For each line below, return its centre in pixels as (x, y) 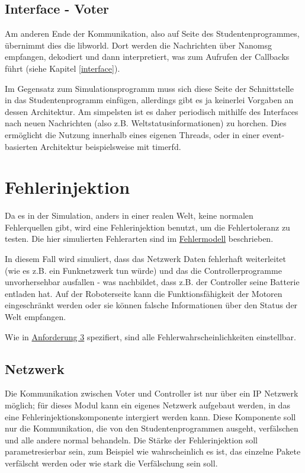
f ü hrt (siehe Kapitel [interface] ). (62, 68)
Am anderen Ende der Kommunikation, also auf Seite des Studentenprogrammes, (152, 33)
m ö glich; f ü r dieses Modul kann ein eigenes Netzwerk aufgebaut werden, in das (147, 405)
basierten (21, 146)
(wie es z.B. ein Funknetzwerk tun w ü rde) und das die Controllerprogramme (143, 270)
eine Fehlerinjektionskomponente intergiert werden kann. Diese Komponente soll (150, 416)
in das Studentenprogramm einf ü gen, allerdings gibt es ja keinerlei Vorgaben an (149, 100)
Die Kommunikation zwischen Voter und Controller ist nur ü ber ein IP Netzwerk (152, 393)
